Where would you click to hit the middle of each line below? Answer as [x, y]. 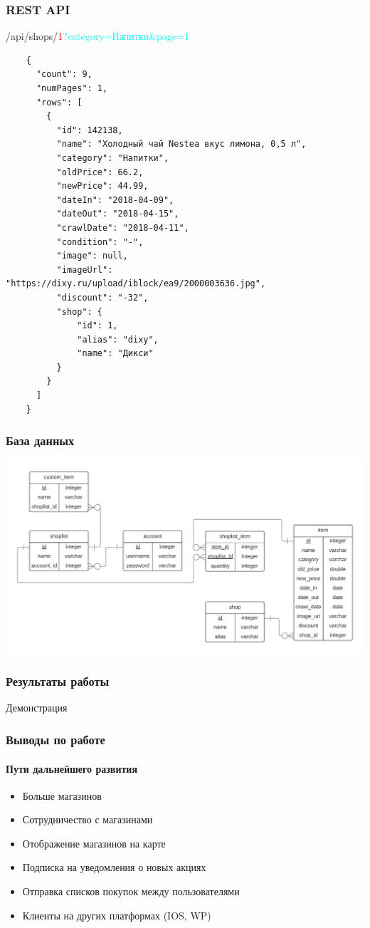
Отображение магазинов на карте [94, 843]
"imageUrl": [85, 270]
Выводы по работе [55, 739]
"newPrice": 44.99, [102, 186]
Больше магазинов [62, 795]
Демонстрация [37, 708]
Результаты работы [58, 681]
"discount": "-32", [102, 297]
